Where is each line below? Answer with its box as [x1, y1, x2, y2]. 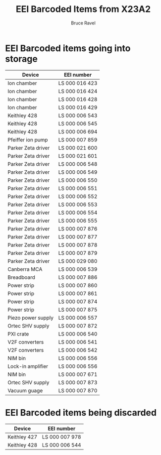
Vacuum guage [7, 387, 43, 394]
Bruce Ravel [71, 20, 96, 26]
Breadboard [7, 274, 36, 281]
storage [5, 53, 38, 64]
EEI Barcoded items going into [5, 42, 131, 54]
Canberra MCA [7, 265, 43, 272]
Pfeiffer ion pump [7, 136, 48, 143]
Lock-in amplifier [7, 362, 49, 369]
